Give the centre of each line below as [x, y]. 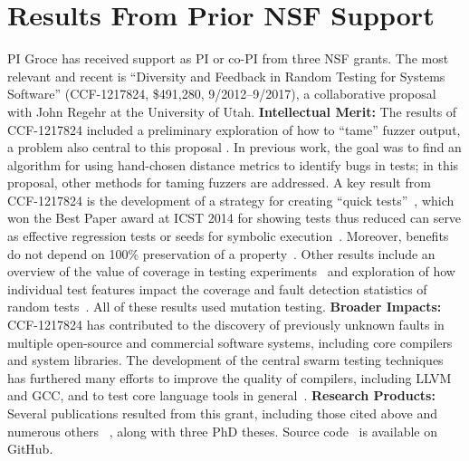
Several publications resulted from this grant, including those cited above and [222, 413]
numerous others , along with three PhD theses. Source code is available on [222, 431]
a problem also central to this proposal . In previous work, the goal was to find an [234, 147]
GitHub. [30, 449]
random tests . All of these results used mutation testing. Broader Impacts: [225, 307]
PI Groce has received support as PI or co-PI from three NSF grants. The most [228, 58]
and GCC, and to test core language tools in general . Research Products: [221, 395]
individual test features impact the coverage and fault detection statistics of [217, 288]
